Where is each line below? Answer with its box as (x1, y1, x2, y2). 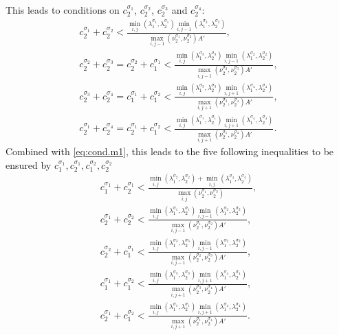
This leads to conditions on (6, 3, 120, 16)
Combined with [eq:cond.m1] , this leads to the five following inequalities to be (6, 144, 334, 159)
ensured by (6, 157, 52, 172)
